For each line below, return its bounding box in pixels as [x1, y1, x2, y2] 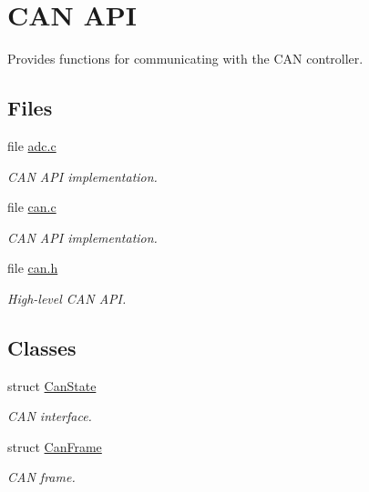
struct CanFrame [7, 437, 102, 456]
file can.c [7, 197, 56, 216]
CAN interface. [7, 407, 92, 426]
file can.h [7, 258, 58, 277]
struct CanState [7, 376, 97, 395]
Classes [7, 333, 77, 361]
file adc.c [7, 136, 56, 155]
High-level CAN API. [7, 288, 127, 307]
